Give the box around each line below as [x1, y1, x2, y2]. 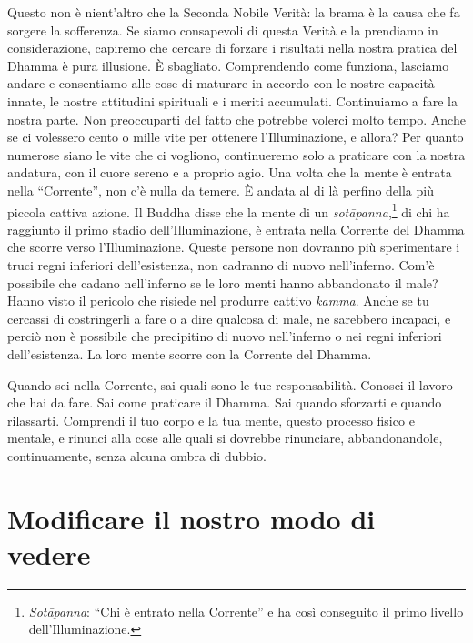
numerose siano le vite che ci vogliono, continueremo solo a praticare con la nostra [7, 145, 466, 164]
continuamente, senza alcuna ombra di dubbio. [7, 446, 267, 465]
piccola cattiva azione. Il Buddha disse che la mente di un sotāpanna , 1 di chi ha [7, 199, 450, 221]
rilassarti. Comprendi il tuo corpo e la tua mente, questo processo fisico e [7, 410, 415, 429]
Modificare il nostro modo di [7, 499, 376, 537]
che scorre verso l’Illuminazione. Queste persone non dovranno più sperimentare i [7, 237, 460, 256]
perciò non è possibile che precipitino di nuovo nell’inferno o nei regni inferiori [7, 327, 442, 346]
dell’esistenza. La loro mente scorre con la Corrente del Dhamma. [7, 344, 372, 363]
